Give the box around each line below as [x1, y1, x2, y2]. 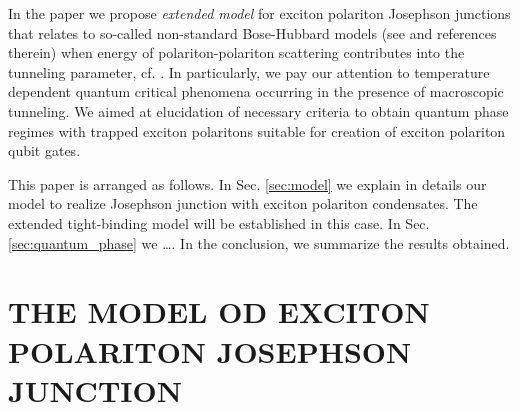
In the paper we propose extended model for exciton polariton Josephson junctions [8, 3, 511, 23]
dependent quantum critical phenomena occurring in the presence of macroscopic [8, 81, 504, 102]
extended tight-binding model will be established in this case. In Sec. [8, 212, 430, 233]
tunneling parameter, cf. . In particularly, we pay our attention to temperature [8, 61, 490, 82]
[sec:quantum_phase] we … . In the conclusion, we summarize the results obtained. [8, 232, 510, 253]
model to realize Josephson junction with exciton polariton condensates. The [8, 193, 478, 214]
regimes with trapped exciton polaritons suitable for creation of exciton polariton [8, 120, 506, 141]
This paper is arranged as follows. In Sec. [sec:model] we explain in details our [8, 173, 487, 194]
